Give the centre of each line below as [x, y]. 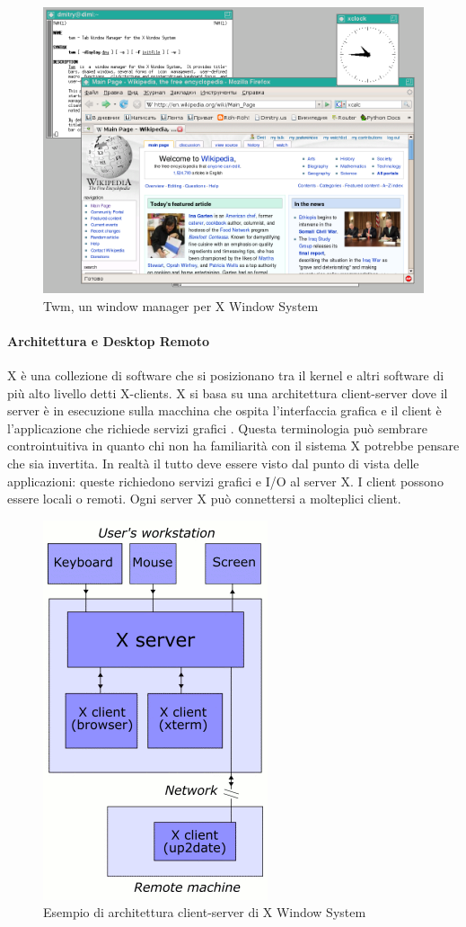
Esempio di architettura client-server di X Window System [205, 912]
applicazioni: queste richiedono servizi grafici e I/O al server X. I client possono [225, 481]
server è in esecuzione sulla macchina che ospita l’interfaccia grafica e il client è [224, 410]
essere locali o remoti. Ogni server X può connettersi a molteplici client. [204, 499]
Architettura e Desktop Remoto [109, 340]
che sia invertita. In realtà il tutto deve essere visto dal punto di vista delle [213, 463]
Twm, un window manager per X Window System [181, 305]
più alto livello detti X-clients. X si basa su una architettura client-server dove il [228, 392]
